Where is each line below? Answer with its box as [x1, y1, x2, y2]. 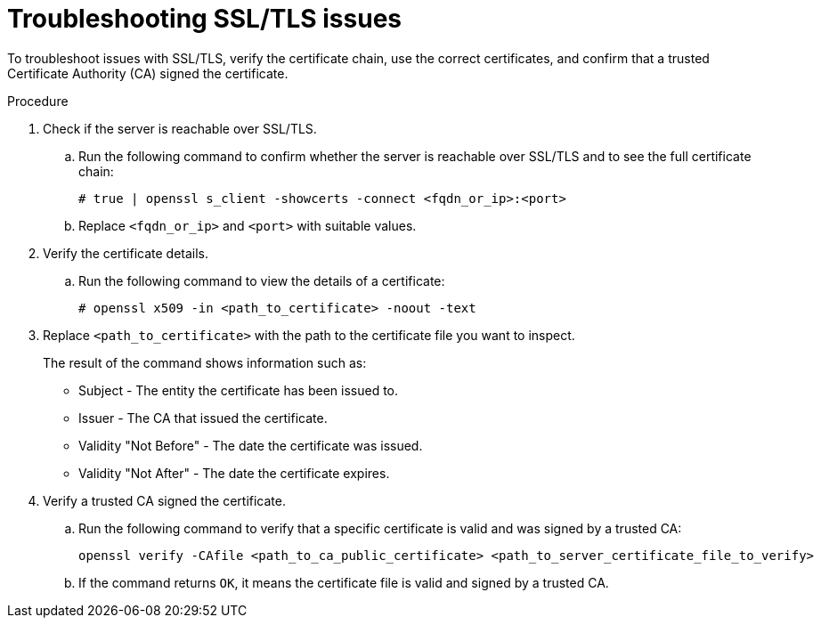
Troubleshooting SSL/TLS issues [7, 4, 402, 34]
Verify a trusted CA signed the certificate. [43, 492, 286, 508]
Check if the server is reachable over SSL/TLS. [43, 120, 317, 136]
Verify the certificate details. [43, 245, 209, 261]
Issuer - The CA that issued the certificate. [78, 410, 328, 426]
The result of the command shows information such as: [43, 354, 367, 370]
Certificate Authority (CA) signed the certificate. [7, 65, 289, 81]
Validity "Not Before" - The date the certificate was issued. [78, 437, 423, 453]
